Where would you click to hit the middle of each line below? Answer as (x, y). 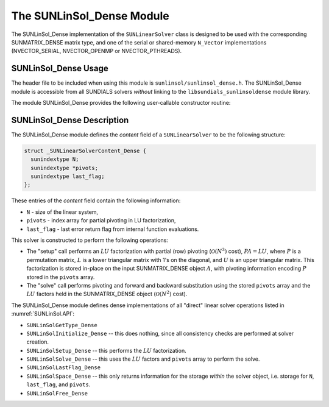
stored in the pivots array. (61, 277)
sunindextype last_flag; (68, 176)
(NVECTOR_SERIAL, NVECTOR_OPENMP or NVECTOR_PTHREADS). (97, 51)
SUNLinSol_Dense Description (70, 120)
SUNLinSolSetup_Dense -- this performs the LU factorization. (106, 350)
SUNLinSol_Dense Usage (60, 69)
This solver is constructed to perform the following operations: (90, 240)
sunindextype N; (55, 159)
